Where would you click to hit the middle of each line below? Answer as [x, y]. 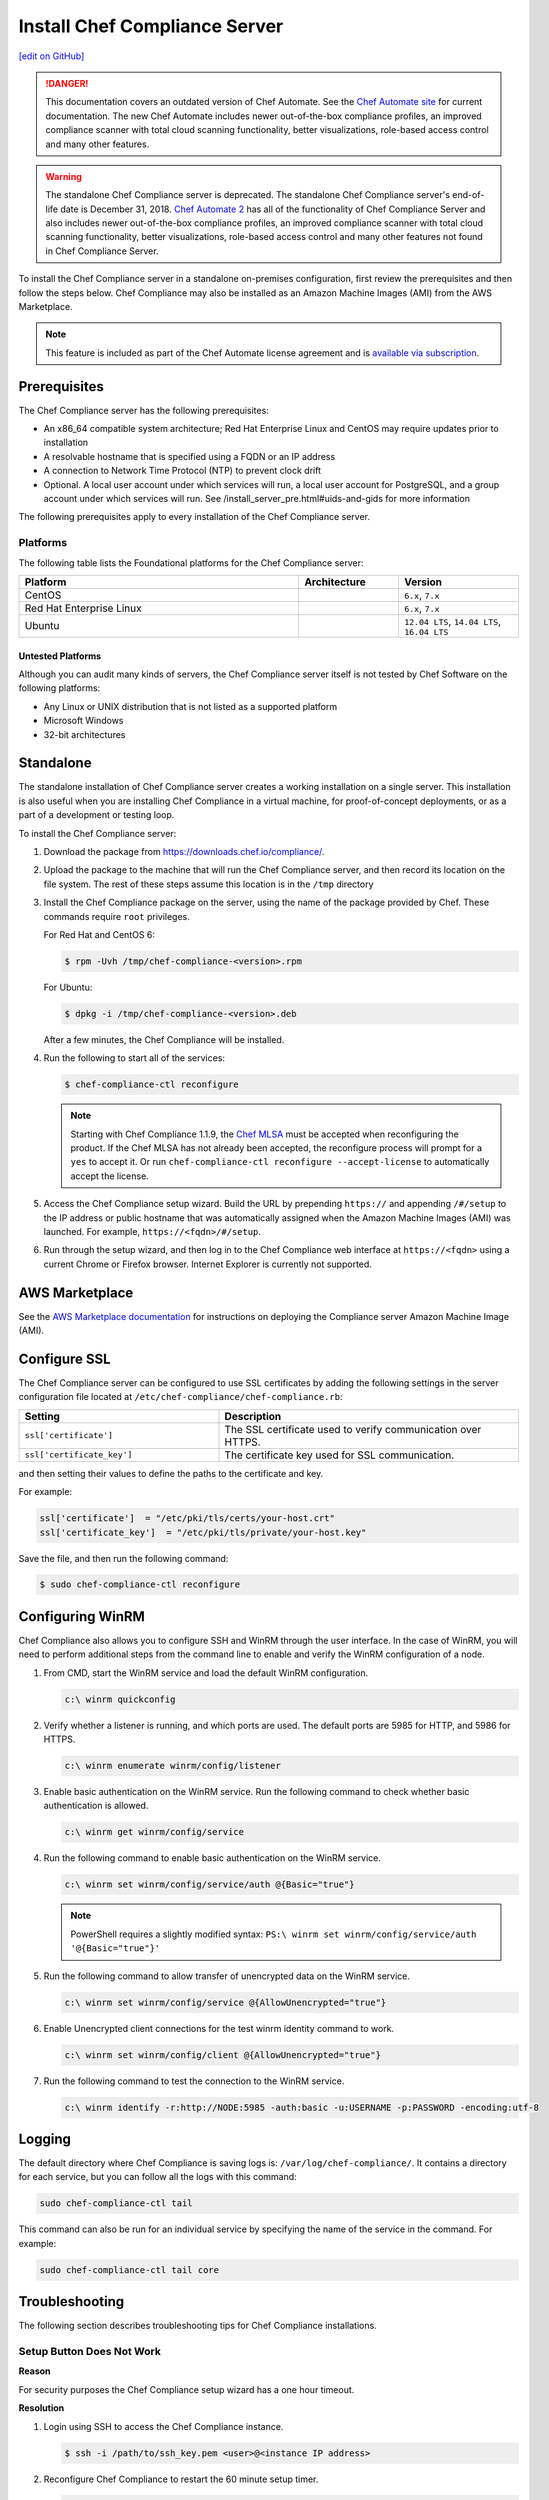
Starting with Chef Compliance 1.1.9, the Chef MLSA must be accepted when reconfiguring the [264, 1134]
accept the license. [109, 1176]
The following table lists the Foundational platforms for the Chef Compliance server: [191, 562]
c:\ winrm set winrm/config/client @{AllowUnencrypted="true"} [223, 2054]
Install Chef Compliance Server [151, 26]
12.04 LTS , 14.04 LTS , [452, 621]
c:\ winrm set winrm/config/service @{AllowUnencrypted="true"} [225, 2002]
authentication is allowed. [96, 1806]
